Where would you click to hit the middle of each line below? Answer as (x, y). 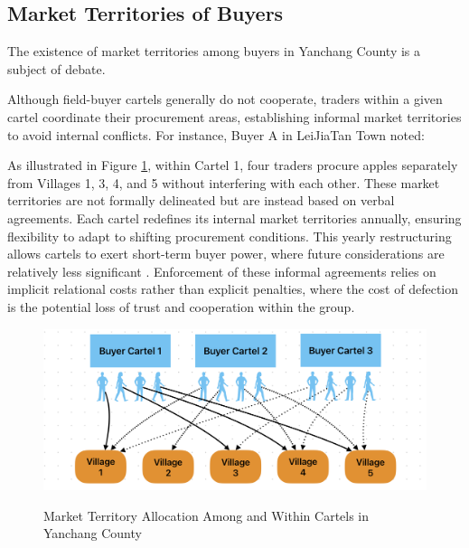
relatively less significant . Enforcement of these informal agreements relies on (222, 271)
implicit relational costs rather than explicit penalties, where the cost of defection (233, 289)
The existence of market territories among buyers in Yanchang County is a (214, 51)
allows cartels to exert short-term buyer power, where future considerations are (226, 254)
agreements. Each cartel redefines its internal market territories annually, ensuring (234, 217)
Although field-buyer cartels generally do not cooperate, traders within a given (225, 99)
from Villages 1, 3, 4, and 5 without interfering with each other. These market (224, 182)
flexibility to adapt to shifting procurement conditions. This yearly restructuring (230, 236)
